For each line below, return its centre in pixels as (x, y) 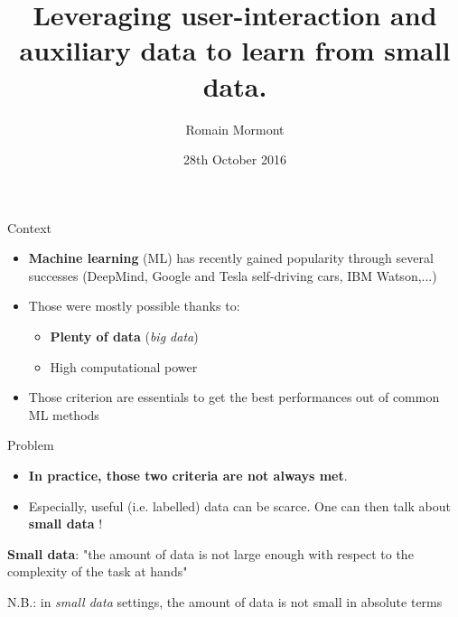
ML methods (64, 414)
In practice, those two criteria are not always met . (188, 476)
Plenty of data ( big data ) (124, 337)
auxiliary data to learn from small (235, 50)
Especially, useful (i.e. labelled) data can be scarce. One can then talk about (239, 505)
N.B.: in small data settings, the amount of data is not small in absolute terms (225, 602)
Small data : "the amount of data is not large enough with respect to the (210, 553)
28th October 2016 (235, 159)
